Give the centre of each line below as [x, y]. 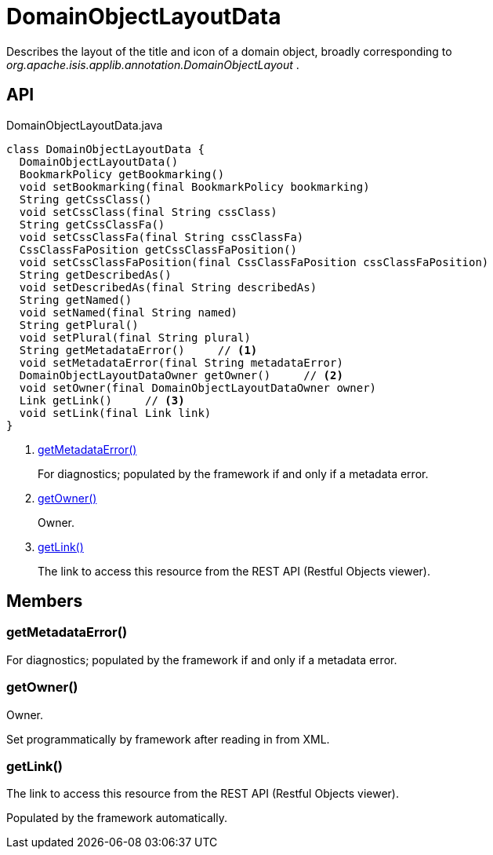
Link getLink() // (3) [102, 400]
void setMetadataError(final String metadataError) [181, 362]
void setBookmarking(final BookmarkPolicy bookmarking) [194, 186]
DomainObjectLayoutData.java [85, 125]
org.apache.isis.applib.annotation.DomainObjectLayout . [153, 64]
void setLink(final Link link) [115, 413]
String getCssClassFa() [92, 224]
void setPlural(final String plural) [135, 337]
